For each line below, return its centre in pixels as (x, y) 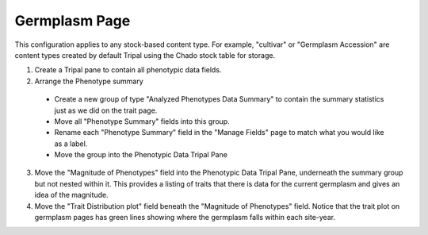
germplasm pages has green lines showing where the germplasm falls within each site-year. (185, 218)
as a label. (71, 144)
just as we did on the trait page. (106, 110)
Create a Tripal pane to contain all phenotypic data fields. (128, 70)
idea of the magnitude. (71, 195)
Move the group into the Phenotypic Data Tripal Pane (141, 155)
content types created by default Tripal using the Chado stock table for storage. (145, 55)
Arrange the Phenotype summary (89, 81)
